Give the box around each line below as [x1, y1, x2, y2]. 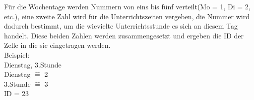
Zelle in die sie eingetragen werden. [4, 40, 111, 50]
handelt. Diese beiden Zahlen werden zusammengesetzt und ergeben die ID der [4, 30, 244, 40]
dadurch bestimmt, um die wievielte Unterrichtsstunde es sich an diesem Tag [4, 21, 238, 31]
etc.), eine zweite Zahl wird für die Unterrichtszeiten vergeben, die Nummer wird [4, 11, 250, 21]
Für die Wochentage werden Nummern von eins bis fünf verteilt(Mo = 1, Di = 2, [4, 1, 251, 11]
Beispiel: [4, 49, 30, 60]
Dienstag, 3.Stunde [4, 59, 62, 69]
